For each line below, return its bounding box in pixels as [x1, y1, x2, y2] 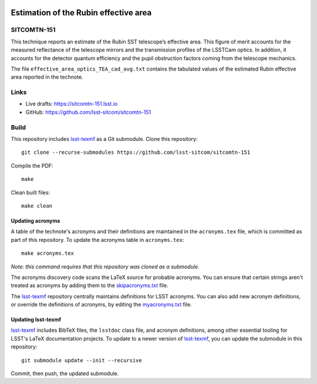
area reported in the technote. [11, 73, 83, 80]
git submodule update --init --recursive [21, 357, 142, 363]
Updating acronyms [11, 217, 60, 224]
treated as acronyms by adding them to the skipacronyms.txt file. [11, 282, 168, 289]
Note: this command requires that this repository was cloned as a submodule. [11, 263, 200, 270]
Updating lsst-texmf [11, 316, 62, 323]
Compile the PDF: [11, 162, 53, 169]
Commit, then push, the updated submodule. [11, 370, 119, 377]
